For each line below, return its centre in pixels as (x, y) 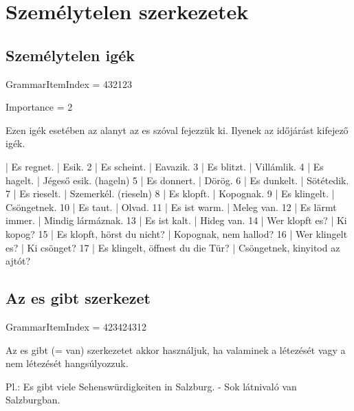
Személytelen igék (70, 55)
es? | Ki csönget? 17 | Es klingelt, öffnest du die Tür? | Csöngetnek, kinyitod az (173, 247)
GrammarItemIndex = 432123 (69, 84)
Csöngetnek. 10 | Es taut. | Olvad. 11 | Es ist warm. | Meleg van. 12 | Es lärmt (171, 207)
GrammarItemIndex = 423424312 (76, 326)
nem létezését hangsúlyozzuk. (67, 363)
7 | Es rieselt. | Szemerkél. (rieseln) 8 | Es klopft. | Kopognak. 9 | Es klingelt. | (170, 193)
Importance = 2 (39, 107)
